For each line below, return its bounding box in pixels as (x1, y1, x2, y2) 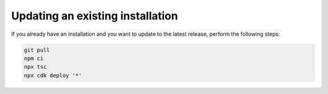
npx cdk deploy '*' (24, 72, 82, 79)
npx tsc (24, 64, 47, 70)
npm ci (24, 55, 44, 62)
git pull (24, 46, 50, 53)
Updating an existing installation (11, 9, 179, 22)
